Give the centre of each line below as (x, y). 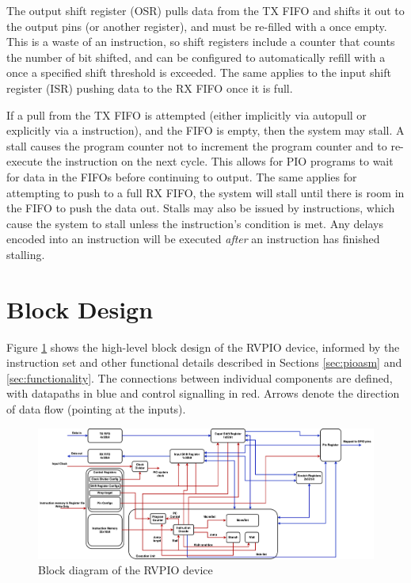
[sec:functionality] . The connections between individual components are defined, (200, 377)
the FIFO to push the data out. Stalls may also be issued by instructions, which (201, 208)
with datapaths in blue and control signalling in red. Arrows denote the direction (203, 393)
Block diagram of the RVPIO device (126, 570)
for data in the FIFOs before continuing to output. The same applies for (182, 176)
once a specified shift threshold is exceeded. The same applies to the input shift (199, 72)
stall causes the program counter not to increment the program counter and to (197, 145)
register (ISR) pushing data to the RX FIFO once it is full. (150, 88)
